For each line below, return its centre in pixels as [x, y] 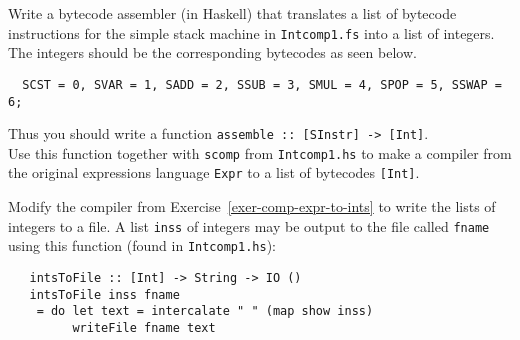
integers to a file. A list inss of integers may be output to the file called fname [249, 225]
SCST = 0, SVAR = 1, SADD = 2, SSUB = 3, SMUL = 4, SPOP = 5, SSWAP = [262, 84]
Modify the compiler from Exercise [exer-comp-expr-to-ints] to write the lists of [252, 206]
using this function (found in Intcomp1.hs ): [142, 245]
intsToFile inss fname [104, 294]
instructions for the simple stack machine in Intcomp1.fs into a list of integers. [251, 32]
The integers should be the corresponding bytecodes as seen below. [212, 52]
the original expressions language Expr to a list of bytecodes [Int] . [214, 172]
